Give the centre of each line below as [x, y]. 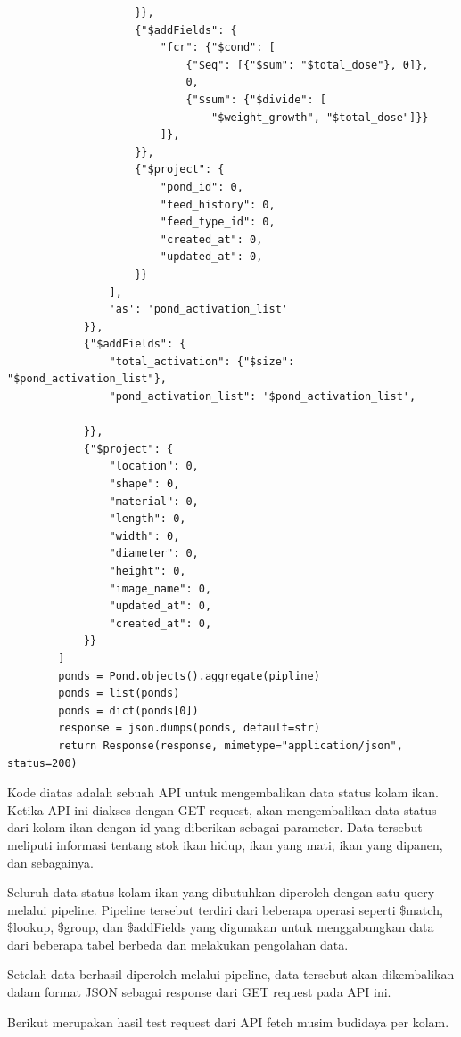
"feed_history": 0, [218, 204]
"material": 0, [154, 501]
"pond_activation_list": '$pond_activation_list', [263, 397]
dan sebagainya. [50, 862]
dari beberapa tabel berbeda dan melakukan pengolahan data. [178, 944]
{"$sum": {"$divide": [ [256, 99]
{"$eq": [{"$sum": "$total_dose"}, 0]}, [307, 65]
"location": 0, [154, 466]
